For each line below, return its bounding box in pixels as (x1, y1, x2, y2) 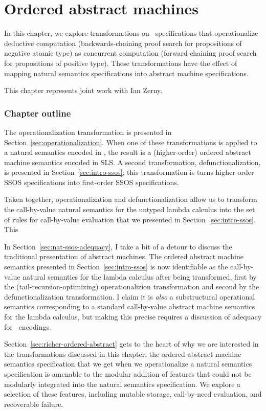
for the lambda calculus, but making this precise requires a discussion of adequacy (4, 311, 262, 322)
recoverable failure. (4, 398, 63, 409)
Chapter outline (4, 106, 71, 119)
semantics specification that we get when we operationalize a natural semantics (4, 358, 252, 369)
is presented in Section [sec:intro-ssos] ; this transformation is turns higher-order (4, 167, 254, 177)
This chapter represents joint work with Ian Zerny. (4, 85, 163, 96)
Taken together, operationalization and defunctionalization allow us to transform (4, 194, 257, 204)
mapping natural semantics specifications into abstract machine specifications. (4, 67, 249, 78)
